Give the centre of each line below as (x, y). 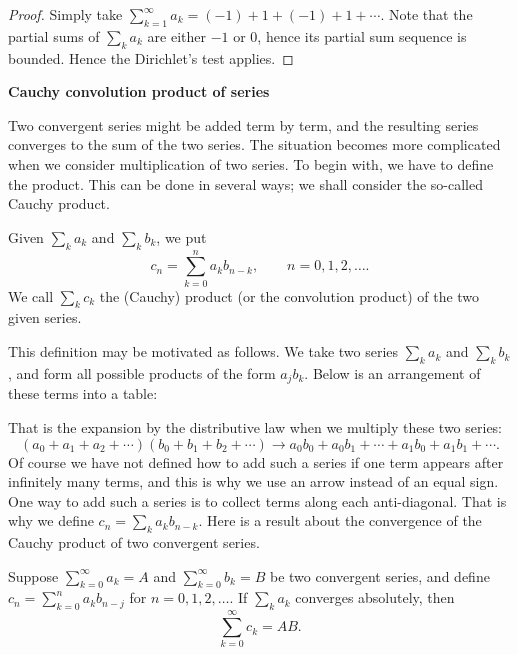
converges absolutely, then (375, 597)
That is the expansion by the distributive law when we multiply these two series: (255, 426)
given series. (45, 317)
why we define (51, 520)
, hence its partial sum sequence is (362, 35)
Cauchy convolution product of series (139, 91)
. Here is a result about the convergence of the (340, 520)
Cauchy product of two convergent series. (134, 542)
